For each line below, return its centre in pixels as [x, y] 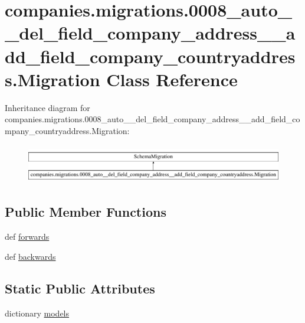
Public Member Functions [86, 212]
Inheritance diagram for [47, 107]
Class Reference [172, 79]
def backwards [30, 256]
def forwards [27, 236]
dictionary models [37, 313]
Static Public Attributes [80, 288]
